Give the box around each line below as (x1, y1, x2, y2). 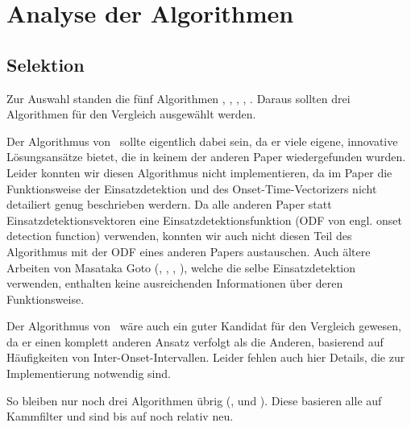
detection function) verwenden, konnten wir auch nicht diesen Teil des (6, 227, 352, 244)
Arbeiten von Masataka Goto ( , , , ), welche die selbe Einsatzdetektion (6, 259, 356, 276)
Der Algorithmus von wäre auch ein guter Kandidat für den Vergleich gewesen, (6, 317, 401, 334)
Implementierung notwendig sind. (6, 365, 171, 382)
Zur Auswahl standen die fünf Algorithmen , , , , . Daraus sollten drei (6, 89, 351, 106)
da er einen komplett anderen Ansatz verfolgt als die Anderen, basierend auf (6, 333, 384, 350)
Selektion (6, 52, 85, 77)
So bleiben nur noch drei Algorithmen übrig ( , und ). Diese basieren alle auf (6, 392, 382, 408)
